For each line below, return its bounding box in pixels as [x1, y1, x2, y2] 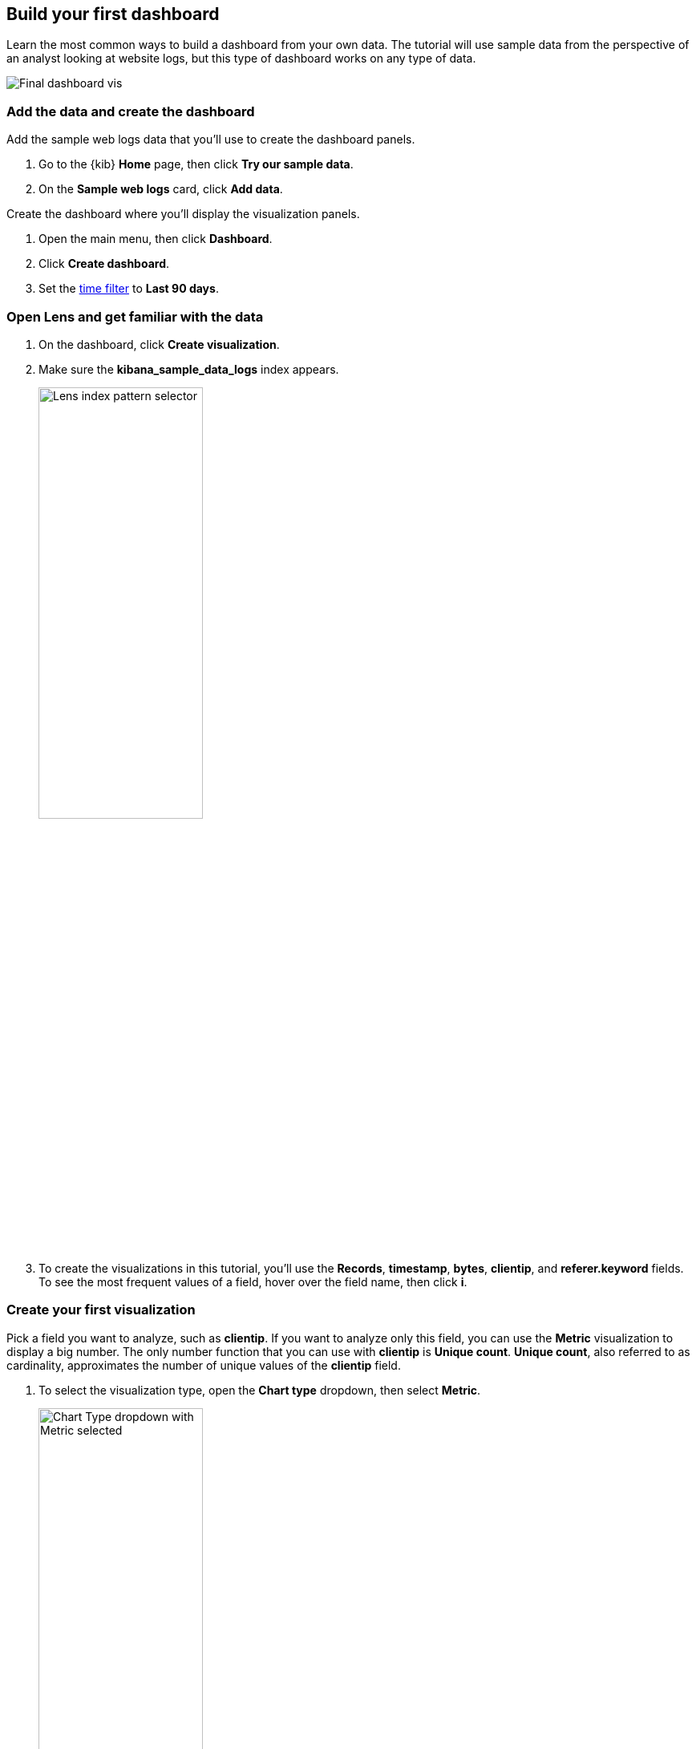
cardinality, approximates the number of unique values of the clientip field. [6, 1358, 401, 1372]
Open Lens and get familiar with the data [6, 308, 264, 325]
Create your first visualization [6, 1302, 196, 1318]
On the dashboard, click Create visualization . [38, 337, 280, 351]
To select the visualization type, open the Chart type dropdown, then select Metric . [38, 1383, 481, 1397]
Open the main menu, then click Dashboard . [38, 232, 273, 246]
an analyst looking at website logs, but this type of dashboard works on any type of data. [6, 51, 476, 66]
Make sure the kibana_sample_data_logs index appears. [38, 362, 339, 376]
